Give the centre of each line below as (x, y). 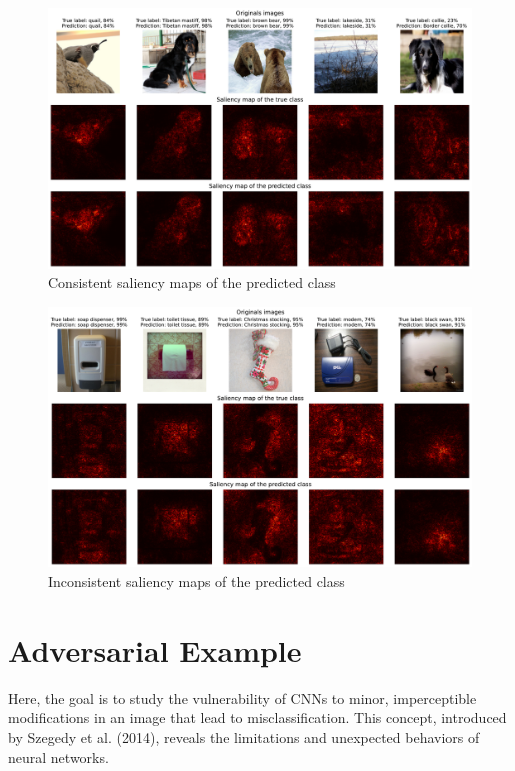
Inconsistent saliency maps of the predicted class (196, 581)
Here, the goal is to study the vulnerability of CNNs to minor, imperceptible (242, 697)
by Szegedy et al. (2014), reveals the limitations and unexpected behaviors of (244, 736)
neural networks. (58, 756)
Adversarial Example (155, 649)
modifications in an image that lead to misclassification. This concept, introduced (257, 717)
